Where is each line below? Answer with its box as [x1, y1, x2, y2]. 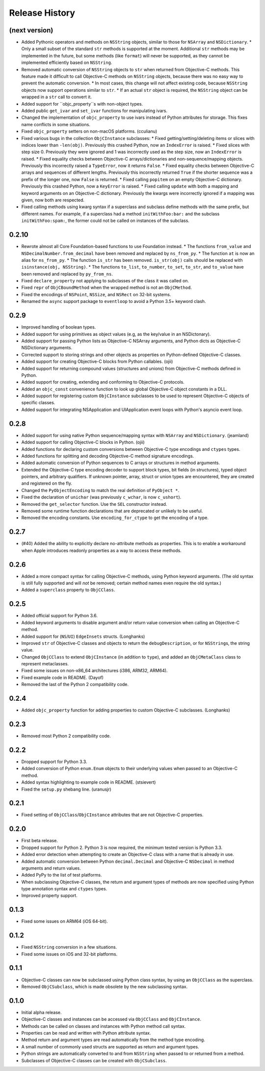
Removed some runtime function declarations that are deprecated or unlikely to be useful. [21, 508, 203, 514]
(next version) [9, 26, 53, 34]
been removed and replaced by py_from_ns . [21, 271, 113, 277]
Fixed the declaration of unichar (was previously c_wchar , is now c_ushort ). [21, 494, 182, 500]
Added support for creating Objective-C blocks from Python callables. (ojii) [21, 358, 173, 364]
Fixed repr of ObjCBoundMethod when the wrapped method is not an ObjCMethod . [21, 285, 192, 291]
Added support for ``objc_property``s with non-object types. [21, 101, 143, 107]
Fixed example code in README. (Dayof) [21, 674, 104, 680]
